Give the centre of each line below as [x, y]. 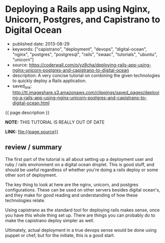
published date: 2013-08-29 [41, 44]
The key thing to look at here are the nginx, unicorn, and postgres [72, 185]
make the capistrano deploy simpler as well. [50, 220]
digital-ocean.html [31, 103]
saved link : [22, 86]
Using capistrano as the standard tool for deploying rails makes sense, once [82, 210]
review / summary [34, 147]
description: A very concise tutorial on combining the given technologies [86, 75]
